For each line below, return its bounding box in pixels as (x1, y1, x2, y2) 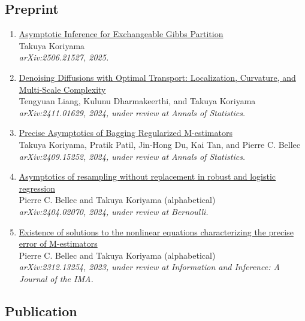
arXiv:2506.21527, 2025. (19, 51, 109, 63)
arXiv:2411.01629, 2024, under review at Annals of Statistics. (19, 106, 246, 119)
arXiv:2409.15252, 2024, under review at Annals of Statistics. (19, 150, 246, 162)
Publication (5, 301, 77, 320)
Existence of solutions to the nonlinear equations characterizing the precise (19, 225, 294, 238)
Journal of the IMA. (19, 272, 93, 284)
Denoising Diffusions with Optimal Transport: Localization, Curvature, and (19, 71, 296, 83)
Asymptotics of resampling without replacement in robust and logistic (19, 170, 276, 183)
